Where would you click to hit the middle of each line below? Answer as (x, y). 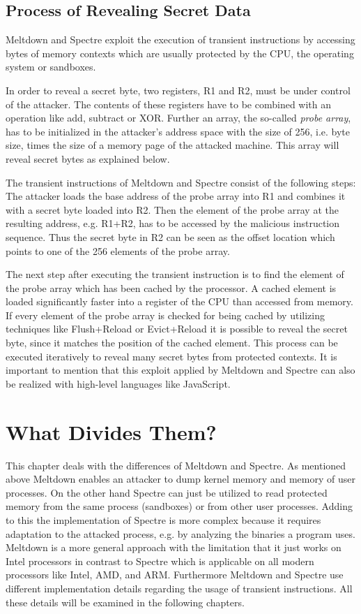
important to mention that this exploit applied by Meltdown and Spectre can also (180, 370)
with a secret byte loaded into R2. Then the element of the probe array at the (172, 209)
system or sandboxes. (51, 67)
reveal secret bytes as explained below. (88, 158)
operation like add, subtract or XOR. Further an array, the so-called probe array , (178, 118)
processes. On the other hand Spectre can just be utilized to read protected (167, 492)
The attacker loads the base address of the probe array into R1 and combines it (176, 196)
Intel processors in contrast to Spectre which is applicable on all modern (160, 561)
